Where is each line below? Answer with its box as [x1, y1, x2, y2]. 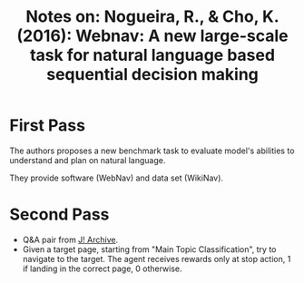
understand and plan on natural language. [9, 154, 166, 165]
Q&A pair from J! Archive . [22, 234, 119, 245]
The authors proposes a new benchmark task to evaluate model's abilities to [9, 145, 295, 156]
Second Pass [9, 204, 110, 225]
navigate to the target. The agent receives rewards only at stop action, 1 [22, 253, 291, 264]
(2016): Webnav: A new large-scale [16, 25, 289, 46]
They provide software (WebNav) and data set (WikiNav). [9, 172, 224, 183]
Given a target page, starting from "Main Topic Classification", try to [22, 243, 277, 255]
